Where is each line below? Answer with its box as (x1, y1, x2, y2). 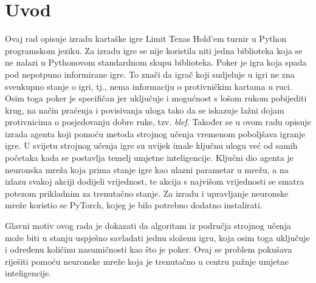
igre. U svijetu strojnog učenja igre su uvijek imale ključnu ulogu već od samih (5, 139, 298, 152)
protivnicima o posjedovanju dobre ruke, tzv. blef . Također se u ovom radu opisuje (5, 115, 311, 128)
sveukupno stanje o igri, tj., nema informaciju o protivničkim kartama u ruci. (5, 80, 292, 92)
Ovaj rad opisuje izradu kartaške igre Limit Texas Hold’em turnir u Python (5, 32, 287, 45)
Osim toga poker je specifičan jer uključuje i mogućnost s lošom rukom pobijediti (5, 92, 307, 104)
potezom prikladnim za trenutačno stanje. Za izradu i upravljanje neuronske (5, 186, 289, 199)
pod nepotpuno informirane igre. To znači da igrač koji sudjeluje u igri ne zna (5, 67, 295, 80)
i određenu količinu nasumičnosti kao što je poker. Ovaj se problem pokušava (5, 243, 292, 256)
